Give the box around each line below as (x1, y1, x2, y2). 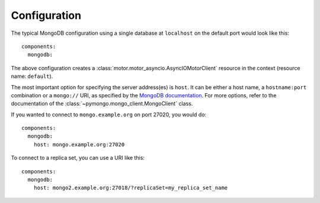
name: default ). (11, 73, 53, 80)
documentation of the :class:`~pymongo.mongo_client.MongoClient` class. (11, 100, 193, 107)
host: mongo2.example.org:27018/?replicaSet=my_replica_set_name (33, 185, 228, 191)
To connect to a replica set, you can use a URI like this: (11, 154, 145, 162)
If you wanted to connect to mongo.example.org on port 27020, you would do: (11, 111, 207, 118)
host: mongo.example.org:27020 (33, 141, 125, 148)
